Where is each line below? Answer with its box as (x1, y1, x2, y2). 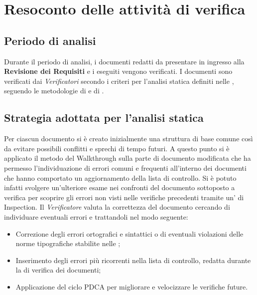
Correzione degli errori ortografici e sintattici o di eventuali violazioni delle (15, 228, 244, 239)
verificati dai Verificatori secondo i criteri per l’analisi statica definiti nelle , (4, 75, 234, 86)
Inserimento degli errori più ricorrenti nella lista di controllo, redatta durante (15, 255, 251, 265)
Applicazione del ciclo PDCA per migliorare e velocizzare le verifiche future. (15, 281, 248, 292)
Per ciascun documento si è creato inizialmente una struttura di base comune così (4, 133, 253, 144)
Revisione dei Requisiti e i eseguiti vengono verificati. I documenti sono (4, 66, 233, 76)
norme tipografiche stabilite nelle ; (15, 238, 121, 249)
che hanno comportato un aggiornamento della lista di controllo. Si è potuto (4, 172, 237, 183)
